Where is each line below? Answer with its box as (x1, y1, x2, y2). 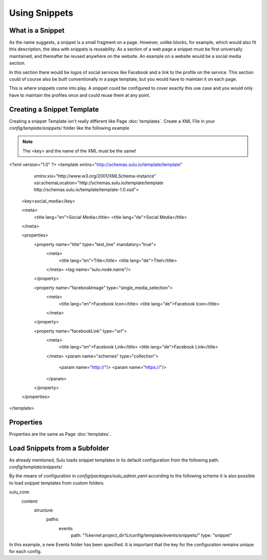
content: (21, 498, 39, 504)
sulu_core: (9, 489, 30, 495)
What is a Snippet (9, 26, 65, 35)
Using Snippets (9, 7, 74, 18)
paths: (46, 516, 59, 522)
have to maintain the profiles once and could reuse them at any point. (9, 92, 151, 98)
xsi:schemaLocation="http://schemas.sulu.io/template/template (34, 180, 164, 186)
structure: (34, 507, 54, 513)
